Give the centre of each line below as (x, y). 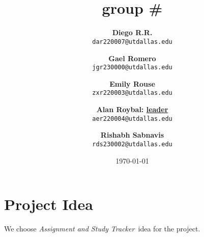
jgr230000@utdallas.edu (132, 68)
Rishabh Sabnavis (132, 135)
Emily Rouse (132, 83)
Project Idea (49, 204)
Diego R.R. (132, 32)
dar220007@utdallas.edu (132, 42)
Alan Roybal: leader (132, 109)
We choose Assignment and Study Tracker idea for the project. (102, 229)
